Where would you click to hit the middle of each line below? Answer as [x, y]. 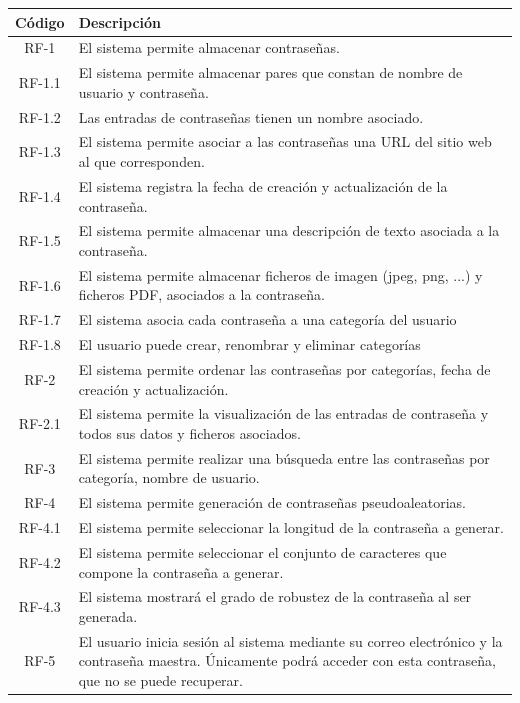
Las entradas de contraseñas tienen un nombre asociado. [251, 116]
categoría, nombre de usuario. [169, 477]
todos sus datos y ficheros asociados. [189, 432]
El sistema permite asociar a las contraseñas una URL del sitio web [285, 141]
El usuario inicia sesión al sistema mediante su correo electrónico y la [290, 640]
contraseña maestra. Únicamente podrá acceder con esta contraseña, [287, 660]
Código [40, 21]
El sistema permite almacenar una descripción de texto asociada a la [289, 230]
